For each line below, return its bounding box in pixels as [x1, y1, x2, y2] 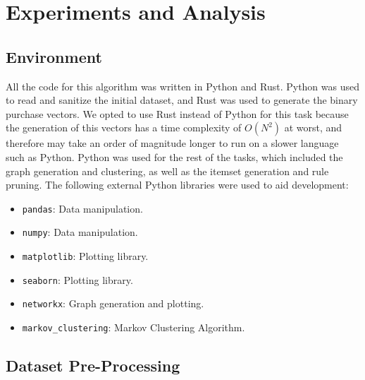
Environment [6, 45, 102, 67]
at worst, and [284, 120, 342, 135]
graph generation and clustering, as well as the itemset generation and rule [6, 163, 329, 178]
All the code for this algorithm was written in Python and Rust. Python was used [6, 78, 359, 93]
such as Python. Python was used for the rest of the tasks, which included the [6, 149, 343, 164]
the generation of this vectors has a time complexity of [6, 120, 242, 135]
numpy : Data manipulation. [22, 225, 138, 239]
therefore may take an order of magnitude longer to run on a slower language [6, 136, 339, 150]
